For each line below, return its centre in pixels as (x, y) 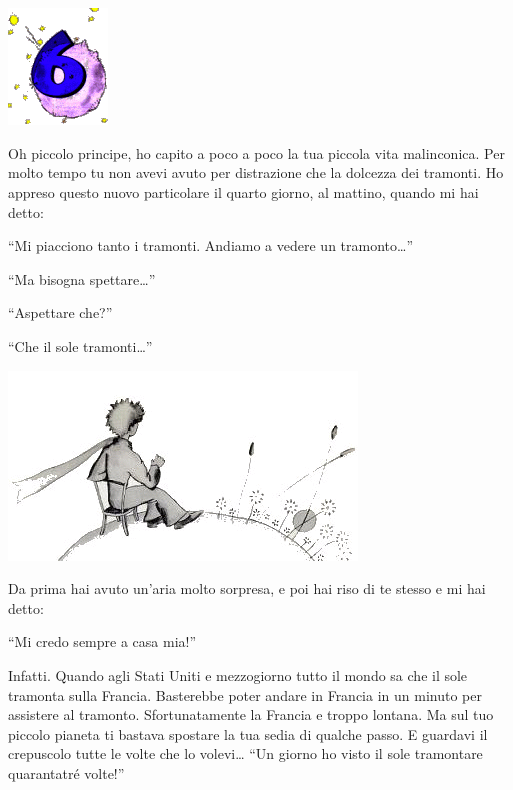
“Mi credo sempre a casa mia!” (102, 641)
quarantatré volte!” (66, 772)
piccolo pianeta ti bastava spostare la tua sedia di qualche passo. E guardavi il (248, 733)
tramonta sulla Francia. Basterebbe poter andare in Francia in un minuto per (245, 694)
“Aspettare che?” (60, 312)
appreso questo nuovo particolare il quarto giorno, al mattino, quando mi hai (243, 191)
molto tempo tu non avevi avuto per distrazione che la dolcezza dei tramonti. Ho (256, 172)
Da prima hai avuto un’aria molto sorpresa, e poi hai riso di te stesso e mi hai (247, 588)
